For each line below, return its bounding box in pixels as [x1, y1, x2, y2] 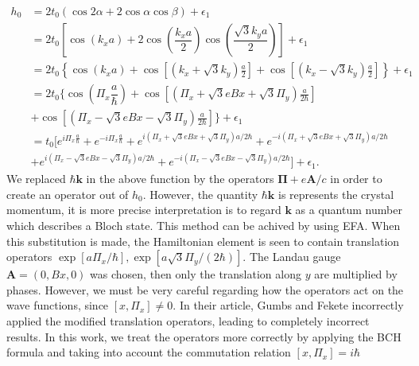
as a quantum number [295, 201, 402, 218]
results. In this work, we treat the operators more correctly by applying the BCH [6, 328, 402, 345]
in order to [330, 170, 382, 187]
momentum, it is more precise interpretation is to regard [6, 201, 281, 218]
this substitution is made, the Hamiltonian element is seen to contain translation [6, 232, 400, 249]
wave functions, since [6, 297, 109, 313]
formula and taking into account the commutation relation [6, 344, 291, 360]
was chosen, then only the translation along [90, 266, 301, 282]
